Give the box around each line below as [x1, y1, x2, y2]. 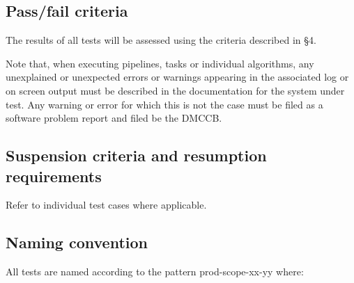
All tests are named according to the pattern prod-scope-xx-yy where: [6, 264, 304, 279]
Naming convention [6, 232, 148, 253]
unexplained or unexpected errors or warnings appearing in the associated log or [6, 70, 349, 84]
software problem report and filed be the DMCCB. [6, 111, 222, 125]
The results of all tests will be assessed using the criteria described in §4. [6, 33, 316, 47]
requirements [6, 165, 102, 186]
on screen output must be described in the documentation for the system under [6, 83, 345, 97]
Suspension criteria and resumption [6, 145, 267, 166]
